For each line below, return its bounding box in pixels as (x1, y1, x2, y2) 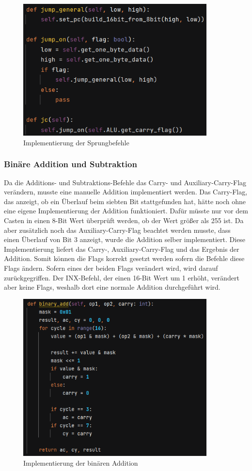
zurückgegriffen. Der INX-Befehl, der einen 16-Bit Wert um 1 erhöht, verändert (4, 272, 239, 282)
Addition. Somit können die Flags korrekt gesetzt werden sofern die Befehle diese (4, 253, 245, 263)
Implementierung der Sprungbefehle (23, 137, 129, 147)
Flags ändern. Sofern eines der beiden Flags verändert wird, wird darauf (4, 262, 218, 273)
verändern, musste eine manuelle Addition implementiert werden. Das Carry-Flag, (4, 187, 248, 197)
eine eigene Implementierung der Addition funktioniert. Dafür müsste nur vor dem (4, 206, 248, 216)
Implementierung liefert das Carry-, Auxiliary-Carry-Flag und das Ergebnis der (4, 244, 239, 254)
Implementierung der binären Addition (23, 457, 138, 468)
